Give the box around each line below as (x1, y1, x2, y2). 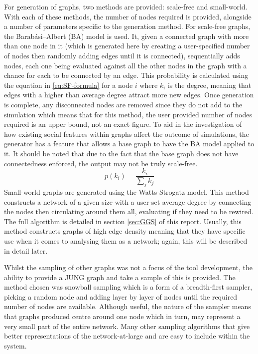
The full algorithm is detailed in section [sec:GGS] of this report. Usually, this (4, 216, 242, 226)
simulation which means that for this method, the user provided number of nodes (4, 109, 252, 119)
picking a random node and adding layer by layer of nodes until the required (4, 291, 238, 302)
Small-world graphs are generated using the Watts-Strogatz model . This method (4, 186, 249, 197)
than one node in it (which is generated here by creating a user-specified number (4, 40, 250, 51)
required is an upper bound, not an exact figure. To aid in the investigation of (4, 119, 242, 129)
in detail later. (4, 245, 48, 256)
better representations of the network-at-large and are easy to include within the (4, 331, 250, 341)
